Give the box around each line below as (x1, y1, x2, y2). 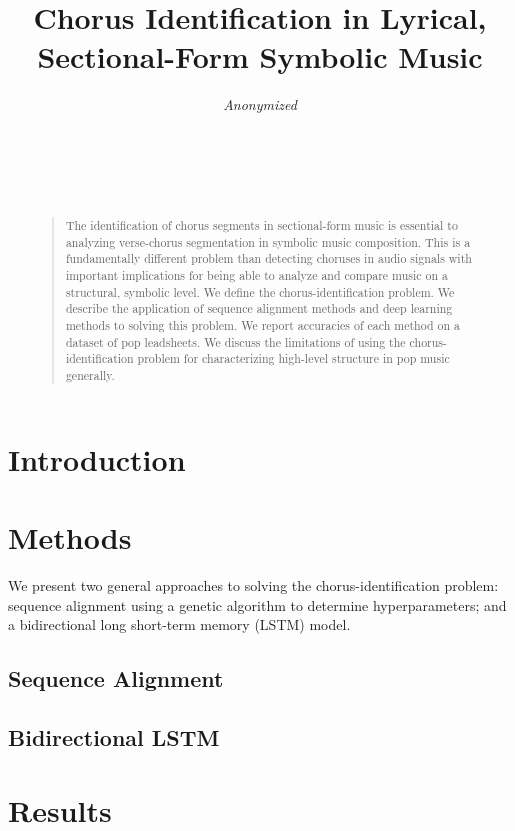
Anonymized (223, 94, 297, 115)
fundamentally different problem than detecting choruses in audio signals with (65, 250, 472, 267)
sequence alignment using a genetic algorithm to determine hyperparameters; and (8, 594, 507, 615)
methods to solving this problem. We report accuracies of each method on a (65, 317, 460, 334)
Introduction (8, 438, 186, 479)
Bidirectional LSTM (8, 721, 220, 752)
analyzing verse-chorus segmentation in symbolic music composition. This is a (65, 233, 471, 250)
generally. (65, 366, 115, 383)
